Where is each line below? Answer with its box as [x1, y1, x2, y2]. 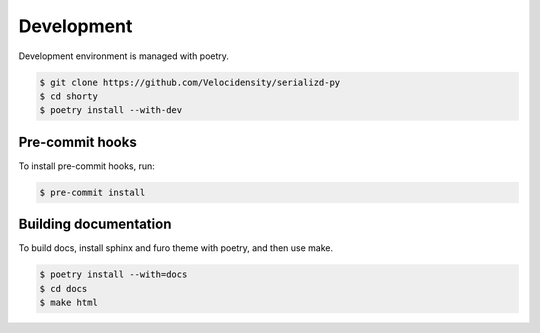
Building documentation [18, 216, 172, 233]
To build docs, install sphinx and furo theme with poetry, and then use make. [18, 242, 334, 254]
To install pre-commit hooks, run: [18, 160, 155, 172]
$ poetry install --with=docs [39, 269, 188, 280]
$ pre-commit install [39, 186, 146, 198]
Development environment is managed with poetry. [18, 50, 230, 62]
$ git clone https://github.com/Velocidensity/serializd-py [39, 76, 341, 88]
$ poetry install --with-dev [39, 105, 183, 116]
